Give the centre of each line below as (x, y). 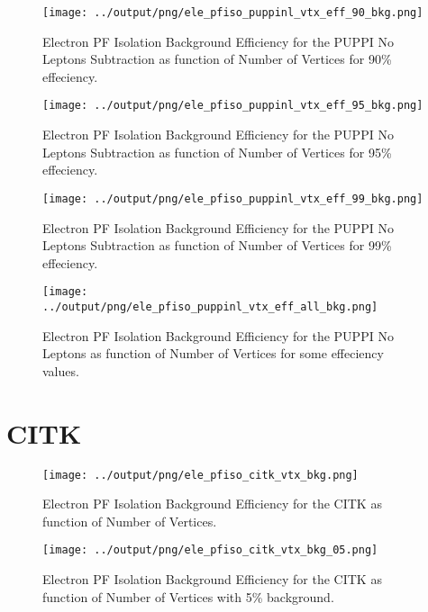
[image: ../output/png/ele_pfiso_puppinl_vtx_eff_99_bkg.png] (233, 198)
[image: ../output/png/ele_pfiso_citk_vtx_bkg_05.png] (210, 550)
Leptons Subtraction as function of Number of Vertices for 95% (217, 152)
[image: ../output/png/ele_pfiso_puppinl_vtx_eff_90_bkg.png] (233, 13)
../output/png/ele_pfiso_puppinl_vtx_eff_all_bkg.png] (210, 306)
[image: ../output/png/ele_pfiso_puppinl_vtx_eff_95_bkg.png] (233, 106)
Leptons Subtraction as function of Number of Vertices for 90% (217, 59)
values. (61, 370)
